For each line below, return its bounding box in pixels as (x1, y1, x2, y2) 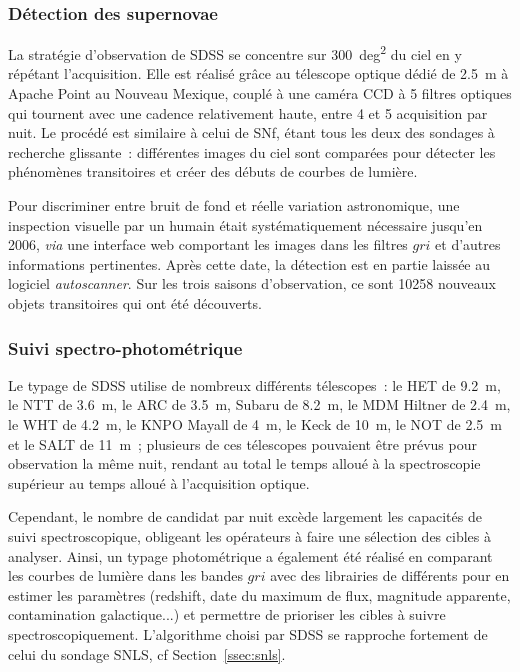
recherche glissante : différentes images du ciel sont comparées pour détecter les (8, 141, 496, 162)
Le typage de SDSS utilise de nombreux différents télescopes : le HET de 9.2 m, (8, 374, 501, 395)
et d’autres (435, 234, 501, 255)
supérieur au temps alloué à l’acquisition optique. (8, 472, 310, 493)
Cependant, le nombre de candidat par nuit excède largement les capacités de (8, 506, 482, 527)
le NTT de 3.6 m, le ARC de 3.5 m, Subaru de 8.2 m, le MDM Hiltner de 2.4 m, (8, 394, 511, 415)
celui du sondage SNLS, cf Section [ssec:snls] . (8, 643, 286, 664)
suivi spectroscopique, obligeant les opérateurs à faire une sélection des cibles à (8, 525, 491, 546)
